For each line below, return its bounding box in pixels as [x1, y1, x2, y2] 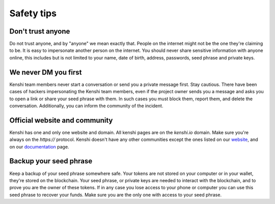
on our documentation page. [9, 143, 69, 150]
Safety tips [9, 8, 57, 19]
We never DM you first [9, 68, 82, 76]
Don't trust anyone [9, 27, 70, 36]
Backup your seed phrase [9, 157, 93, 165]
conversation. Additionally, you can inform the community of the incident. [9, 102, 163, 109]
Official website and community [9, 116, 113, 125]
